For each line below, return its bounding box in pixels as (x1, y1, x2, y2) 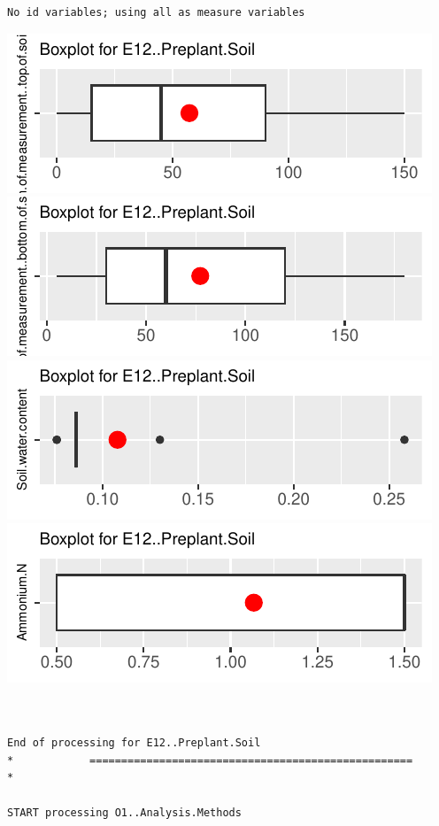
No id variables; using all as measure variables (7, 6, 305, 19)
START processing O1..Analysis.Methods (7, 806, 242, 819)
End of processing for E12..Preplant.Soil (7, 737, 261, 750)
